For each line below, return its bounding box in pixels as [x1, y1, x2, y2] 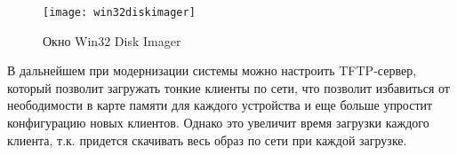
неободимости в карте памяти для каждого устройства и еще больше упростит [7, 96, 433, 114]
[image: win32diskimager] [43, 6, 196, 19]
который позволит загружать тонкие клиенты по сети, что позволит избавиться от [7, 78, 450, 97]
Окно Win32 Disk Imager [43, 31, 181, 50]
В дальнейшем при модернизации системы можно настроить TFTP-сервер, [7, 61, 417, 80]
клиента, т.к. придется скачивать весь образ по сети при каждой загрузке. [7, 130, 407, 149]
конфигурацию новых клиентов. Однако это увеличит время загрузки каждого [7, 113, 429, 132]
